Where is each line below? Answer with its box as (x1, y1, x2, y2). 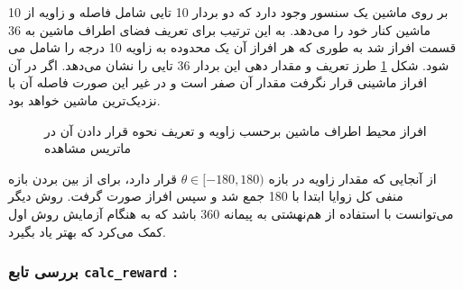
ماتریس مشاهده (44, 139, 132, 158)
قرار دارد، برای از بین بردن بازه (8, 168, 177, 187)
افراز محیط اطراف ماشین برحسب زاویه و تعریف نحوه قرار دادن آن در (44, 121, 427, 140)
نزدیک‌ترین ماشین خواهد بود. (8, 90, 161, 109)
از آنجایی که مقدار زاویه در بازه (268, 168, 437, 187)
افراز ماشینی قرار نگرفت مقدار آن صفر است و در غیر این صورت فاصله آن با (8, 73, 428, 92)
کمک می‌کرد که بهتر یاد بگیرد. (8, 221, 166, 240)
